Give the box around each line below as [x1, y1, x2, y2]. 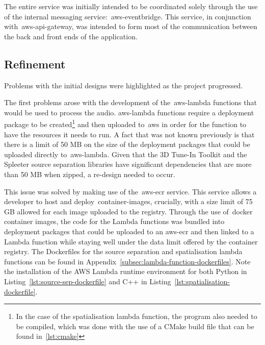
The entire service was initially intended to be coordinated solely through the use [4, 1, 258, 11]
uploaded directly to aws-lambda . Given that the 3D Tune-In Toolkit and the [4, 149, 247, 159]
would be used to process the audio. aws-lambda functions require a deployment [4, 107, 254, 117]
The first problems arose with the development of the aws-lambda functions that [4, 97, 257, 108]
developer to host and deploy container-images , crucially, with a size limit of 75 [4, 196, 253, 207]
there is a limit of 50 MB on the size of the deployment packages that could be [4, 139, 250, 150]
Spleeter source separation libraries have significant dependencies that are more [4, 159, 252, 169]
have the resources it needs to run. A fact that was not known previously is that [4, 129, 255, 139]
